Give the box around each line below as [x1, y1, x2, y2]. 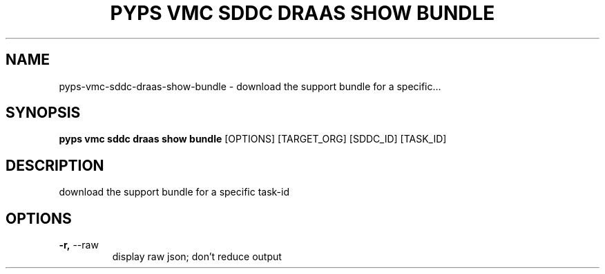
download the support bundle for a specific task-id [59, 186, 290, 198]
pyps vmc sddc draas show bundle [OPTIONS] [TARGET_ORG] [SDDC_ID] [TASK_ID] [59, 133, 447, 145]
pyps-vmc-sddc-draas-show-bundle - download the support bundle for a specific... [59, 80, 441, 92]
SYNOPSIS [6, 104, 81, 122]
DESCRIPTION [6, 156, 104, 174]
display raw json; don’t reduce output [112, 251, 282, 263]
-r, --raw [59, 239, 99, 251]
